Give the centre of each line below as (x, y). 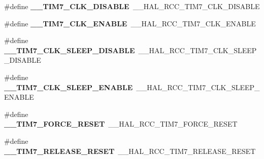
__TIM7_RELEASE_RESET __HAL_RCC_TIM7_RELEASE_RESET (130, 151)
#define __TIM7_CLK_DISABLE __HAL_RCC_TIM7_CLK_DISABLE (132, 6)
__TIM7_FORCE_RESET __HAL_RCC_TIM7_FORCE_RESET (121, 124)
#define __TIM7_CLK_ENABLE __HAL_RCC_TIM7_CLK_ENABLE (130, 23)
